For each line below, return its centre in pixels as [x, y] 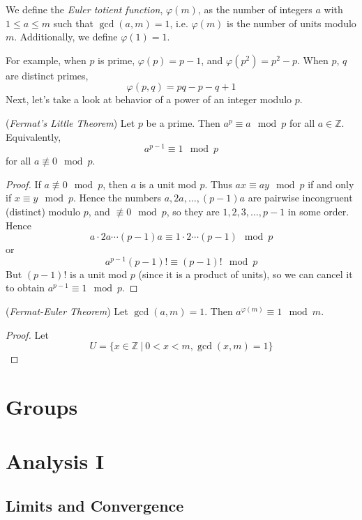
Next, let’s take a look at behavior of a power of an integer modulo [149, 99]
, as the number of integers [255, 9]
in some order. [318, 212]
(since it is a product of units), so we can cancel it [246, 274]
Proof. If [23, 184]
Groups [42, 407]
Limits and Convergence [95, 505]
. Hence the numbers [117, 198]
